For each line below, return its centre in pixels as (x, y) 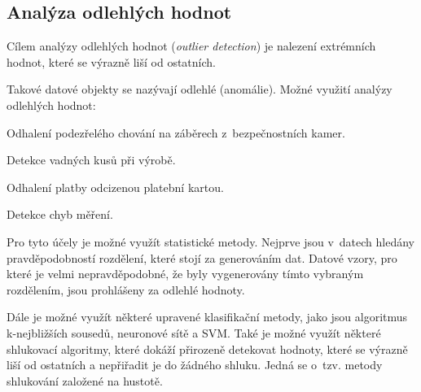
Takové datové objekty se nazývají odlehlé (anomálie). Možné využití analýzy (200, 89)
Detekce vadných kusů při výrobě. (91, 160)
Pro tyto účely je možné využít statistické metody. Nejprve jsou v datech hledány (210, 241)
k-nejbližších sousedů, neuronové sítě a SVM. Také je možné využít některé (194, 332)
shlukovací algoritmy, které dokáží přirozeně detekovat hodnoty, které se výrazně (207, 348)
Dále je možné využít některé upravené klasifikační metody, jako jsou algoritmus (207, 317)
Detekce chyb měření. (60, 214)
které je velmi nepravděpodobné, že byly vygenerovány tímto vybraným (185, 274)
